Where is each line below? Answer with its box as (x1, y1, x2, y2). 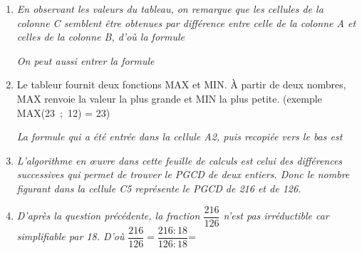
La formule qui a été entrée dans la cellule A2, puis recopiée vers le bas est (16, 129, 343, 144)
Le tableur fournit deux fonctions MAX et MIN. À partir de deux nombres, (16, 77, 346, 92)
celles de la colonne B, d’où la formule (16, 29, 185, 44)
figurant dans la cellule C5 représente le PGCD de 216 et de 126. (16, 180, 301, 195)
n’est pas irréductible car (223, 208, 329, 222)
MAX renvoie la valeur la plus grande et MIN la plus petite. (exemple (16, 91, 322, 105)
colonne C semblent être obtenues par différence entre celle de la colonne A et (16, 15, 356, 30)
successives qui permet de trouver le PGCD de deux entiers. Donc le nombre (16, 167, 350, 182)
